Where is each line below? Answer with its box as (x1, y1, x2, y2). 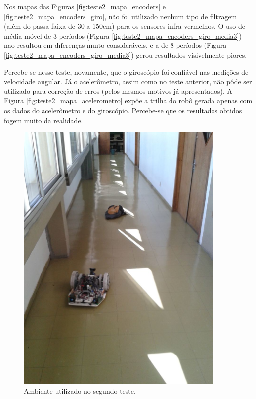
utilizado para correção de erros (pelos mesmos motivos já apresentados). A (4, 86, 232, 96)
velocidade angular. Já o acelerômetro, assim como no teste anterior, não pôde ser (4, 76, 252, 87)
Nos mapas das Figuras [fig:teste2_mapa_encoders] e (4, 1, 166, 11)
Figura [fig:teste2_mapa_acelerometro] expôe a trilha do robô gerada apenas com (4, 95, 253, 106)
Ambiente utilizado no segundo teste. (24, 386, 136, 396)
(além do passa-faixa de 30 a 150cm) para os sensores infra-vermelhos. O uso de (4, 21, 245, 31)
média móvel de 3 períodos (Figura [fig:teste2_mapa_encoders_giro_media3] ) (4, 30, 242, 41)
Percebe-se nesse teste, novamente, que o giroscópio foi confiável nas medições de (4, 66, 249, 77)
